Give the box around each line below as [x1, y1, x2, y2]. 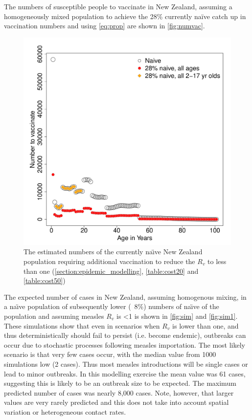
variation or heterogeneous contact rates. [4, 406, 126, 417]
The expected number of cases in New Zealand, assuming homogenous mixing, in [4, 291, 247, 302]
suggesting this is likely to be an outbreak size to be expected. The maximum [4, 378, 236, 388]
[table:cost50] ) [23, 275, 66, 286]
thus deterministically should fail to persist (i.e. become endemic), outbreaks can [4, 330, 246, 340]
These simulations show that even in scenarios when [4, 320, 160, 331]
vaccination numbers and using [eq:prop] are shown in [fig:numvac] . [4, 21, 205, 31]
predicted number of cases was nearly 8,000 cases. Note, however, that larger [4, 387, 234, 398]
